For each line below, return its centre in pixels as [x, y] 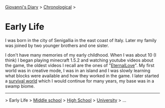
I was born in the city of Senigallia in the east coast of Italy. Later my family [81, 40]
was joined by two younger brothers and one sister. [57, 45]
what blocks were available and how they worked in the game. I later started [82, 76]
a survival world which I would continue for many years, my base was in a [80, 81]
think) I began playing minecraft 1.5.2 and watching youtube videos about [79, 60]
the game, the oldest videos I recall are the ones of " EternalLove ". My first [80, 65]
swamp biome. [20, 86]
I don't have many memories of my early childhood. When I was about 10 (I [81, 55]
